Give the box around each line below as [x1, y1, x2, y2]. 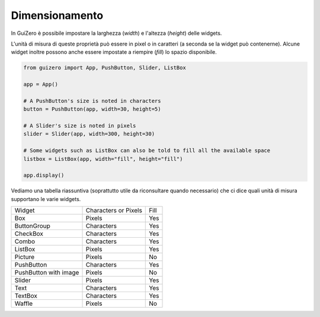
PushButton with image [14, 269, 79, 277]
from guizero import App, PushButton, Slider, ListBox [23, 64, 186, 71]
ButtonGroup [14, 222, 50, 230]
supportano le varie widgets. [11, 195, 81, 202]
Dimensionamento [11, 9, 104, 22]
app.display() [23, 172, 65, 179]
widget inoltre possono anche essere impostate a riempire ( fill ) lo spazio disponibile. [11, 48, 217, 56]
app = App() [23, 81, 59, 88]
